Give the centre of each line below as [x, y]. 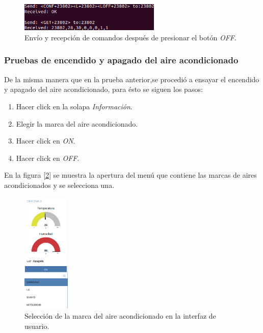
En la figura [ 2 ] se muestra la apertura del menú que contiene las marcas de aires [130, 175]
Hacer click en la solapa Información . [74, 106]
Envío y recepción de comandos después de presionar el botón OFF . [130, 37]
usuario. [37, 326]
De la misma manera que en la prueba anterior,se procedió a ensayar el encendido [132, 79]
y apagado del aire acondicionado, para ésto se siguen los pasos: [103, 89]
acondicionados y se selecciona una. [59, 185]
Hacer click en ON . [46, 141]
